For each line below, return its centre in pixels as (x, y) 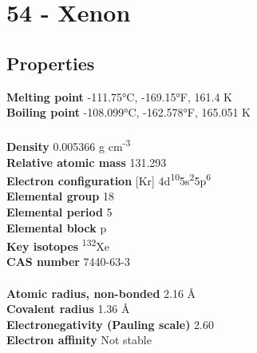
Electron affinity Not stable (79, 340)
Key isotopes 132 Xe (58, 245)
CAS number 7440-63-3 (68, 262)
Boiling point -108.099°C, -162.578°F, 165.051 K (129, 112)
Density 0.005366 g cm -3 (69, 145)
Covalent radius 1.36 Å (68, 309)
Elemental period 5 (59, 212)
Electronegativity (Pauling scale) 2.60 (110, 324)
